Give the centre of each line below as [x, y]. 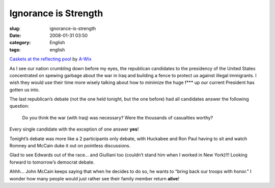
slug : [15, 28]
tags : [15, 50]
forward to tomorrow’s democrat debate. [52, 162]
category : [20, 43]
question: [19, 106]
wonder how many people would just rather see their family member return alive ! [94, 178]
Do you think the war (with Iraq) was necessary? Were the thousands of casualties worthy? [118, 117]
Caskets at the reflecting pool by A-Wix [50, 59]
